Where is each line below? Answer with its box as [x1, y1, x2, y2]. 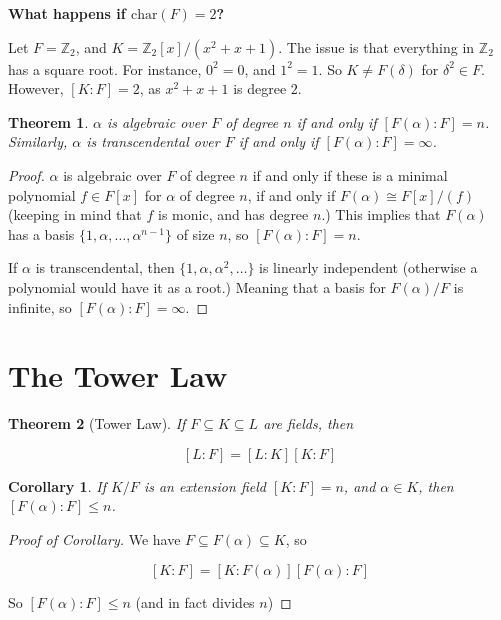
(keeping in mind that [8, 204, 142, 225]
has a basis [8, 223, 75, 244]
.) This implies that [321, 204, 441, 225]
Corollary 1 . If [8, 475, 106, 496]
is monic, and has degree [158, 204, 309, 225]
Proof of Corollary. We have [8, 529, 181, 550]
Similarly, [8, 131, 68, 152]
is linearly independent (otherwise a [259, 257, 478, 278]
